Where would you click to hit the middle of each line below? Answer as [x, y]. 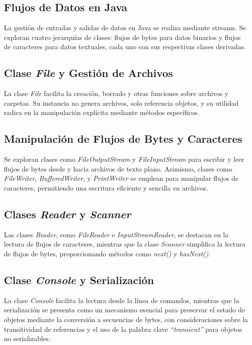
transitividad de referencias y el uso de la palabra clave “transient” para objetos [123, 329]
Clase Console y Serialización [79, 279]
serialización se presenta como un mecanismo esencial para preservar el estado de [125, 310]
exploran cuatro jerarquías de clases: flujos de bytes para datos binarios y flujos [122, 37]
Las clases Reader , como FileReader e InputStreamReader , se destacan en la [116, 234]
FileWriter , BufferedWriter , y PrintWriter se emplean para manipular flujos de [121, 178]
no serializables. [27, 338]
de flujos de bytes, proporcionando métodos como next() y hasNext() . [107, 253]
